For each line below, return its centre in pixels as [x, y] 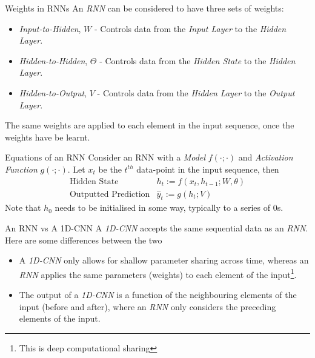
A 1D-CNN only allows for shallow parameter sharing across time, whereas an [164, 260]
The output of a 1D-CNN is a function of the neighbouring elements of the [158, 295]
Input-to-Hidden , [50, 28]
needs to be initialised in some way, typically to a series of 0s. [169, 207]
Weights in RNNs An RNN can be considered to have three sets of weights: [144, 8]
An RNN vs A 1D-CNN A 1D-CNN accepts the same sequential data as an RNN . [157, 227]
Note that [23, 207]
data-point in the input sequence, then [208, 169]
